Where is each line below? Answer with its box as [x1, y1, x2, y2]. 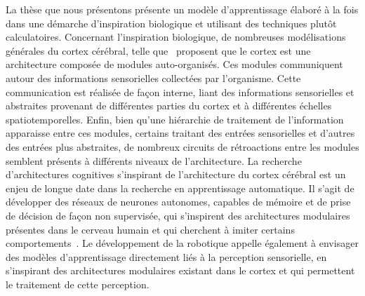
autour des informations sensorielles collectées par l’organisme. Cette [6, 70, 301, 85]
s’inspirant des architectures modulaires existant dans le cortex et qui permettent [6, 263, 355, 278]
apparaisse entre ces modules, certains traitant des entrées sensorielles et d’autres [6, 126, 355, 140]
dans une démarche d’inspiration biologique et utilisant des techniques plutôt [6, 15, 337, 30]
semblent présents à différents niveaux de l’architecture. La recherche [6, 153, 302, 168]
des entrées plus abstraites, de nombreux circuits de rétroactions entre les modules [6, 139, 359, 154]
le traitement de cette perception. [6, 276, 150, 291]
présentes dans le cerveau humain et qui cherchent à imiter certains [6, 222, 295, 236]
